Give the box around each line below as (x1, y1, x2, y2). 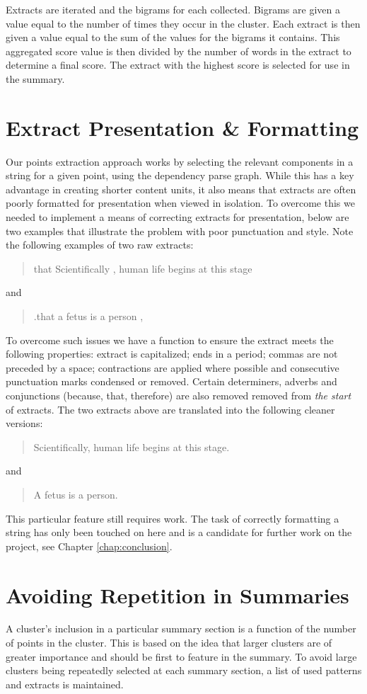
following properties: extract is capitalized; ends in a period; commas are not (6, 346, 338, 361)
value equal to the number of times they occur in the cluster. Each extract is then (6, 16, 361, 30)
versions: (6, 416, 43, 431)
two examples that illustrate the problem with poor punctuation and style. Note (6, 223, 354, 238)
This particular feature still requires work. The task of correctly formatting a (6, 511, 339, 525)
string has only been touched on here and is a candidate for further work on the (6, 525, 352, 540)
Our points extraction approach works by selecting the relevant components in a (6, 154, 354, 169)
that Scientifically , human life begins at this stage (33, 261, 252, 275)
